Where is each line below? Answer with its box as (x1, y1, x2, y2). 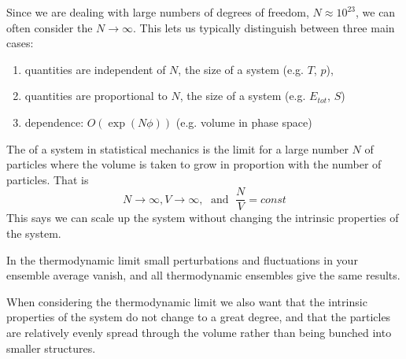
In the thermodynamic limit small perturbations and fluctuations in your (6, 251, 358, 268)
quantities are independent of (24, 61, 166, 77)
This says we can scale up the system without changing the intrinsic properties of (6, 209, 399, 226)
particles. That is (6, 171, 89, 187)
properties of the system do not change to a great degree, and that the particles (6, 309, 391, 325)
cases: (6, 35, 34, 51)
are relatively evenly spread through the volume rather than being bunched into (6, 324, 392, 340)
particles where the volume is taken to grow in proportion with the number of (6, 156, 382, 172)
